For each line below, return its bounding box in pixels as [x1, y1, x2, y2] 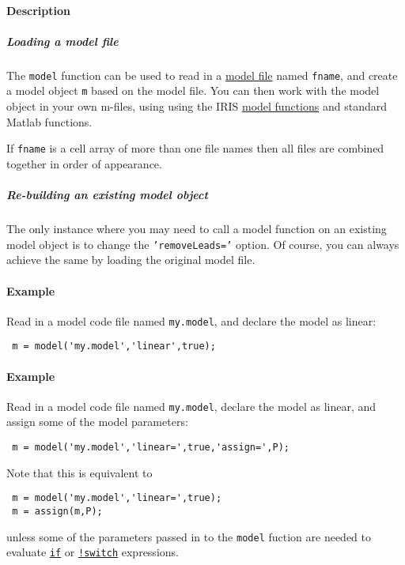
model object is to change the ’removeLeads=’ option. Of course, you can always [6, 235, 399, 252]
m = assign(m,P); [12, 505, 103, 517]
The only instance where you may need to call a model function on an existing [6, 220, 387, 237]
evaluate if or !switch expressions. [6, 544, 179, 560]
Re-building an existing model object [6, 186, 208, 203]
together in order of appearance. [6, 155, 162, 171]
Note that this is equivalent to [6, 464, 153, 480]
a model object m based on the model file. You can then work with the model [6, 82, 380, 99]
